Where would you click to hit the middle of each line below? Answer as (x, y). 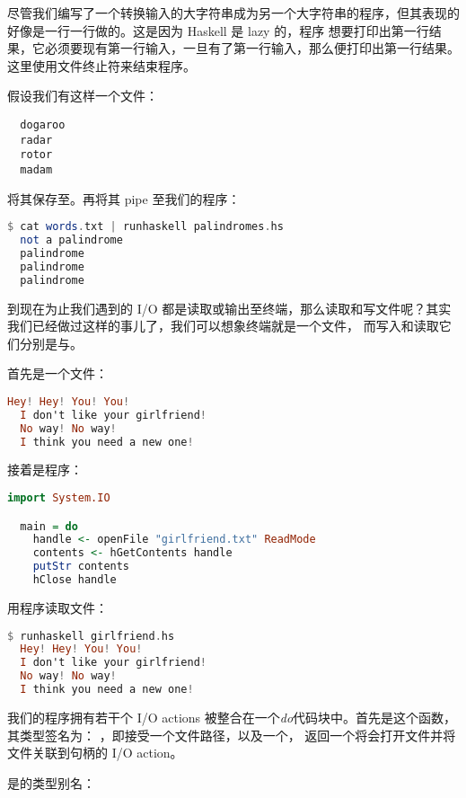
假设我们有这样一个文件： (83, 96)
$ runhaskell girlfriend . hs (91, 636)
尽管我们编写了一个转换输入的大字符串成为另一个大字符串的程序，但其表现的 (233, 13)
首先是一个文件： (57, 373)
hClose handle (75, 580)
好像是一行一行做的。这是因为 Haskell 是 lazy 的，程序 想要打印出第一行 (218, 30)
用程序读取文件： (57, 607)
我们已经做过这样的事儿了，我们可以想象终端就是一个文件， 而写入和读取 (223, 326)
